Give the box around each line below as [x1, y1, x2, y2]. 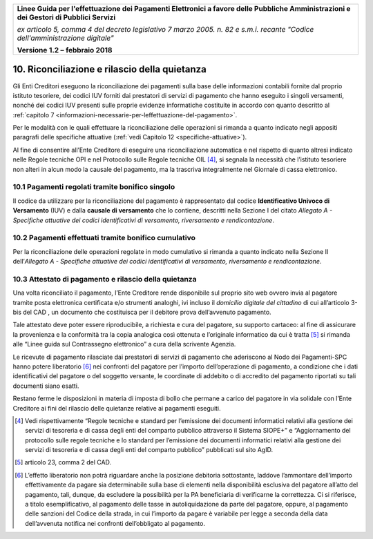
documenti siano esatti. [12, 382, 79, 390]
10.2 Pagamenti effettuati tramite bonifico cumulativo [12, 233, 196, 243]
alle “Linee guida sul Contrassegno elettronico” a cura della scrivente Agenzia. [12, 340, 236, 349]
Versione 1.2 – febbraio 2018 [17, 46, 113, 55]
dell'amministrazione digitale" [17, 33, 114, 43]
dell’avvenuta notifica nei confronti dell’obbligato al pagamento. [25, 519, 205, 527]
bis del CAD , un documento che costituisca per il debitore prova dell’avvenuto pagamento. [12, 308, 272, 317]
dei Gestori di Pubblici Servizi [17, 12, 116, 22]
